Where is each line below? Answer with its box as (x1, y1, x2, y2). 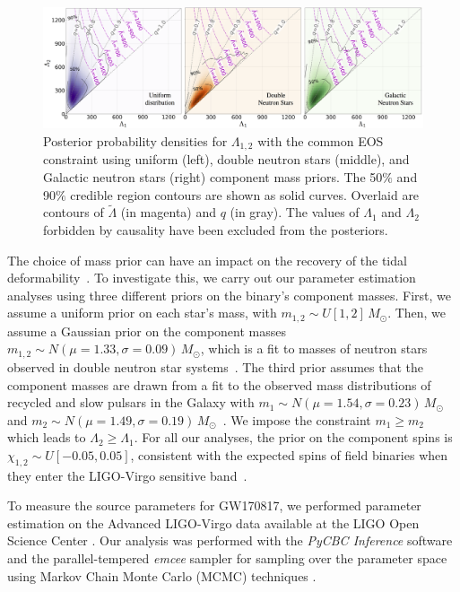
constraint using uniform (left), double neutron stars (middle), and (43, 150, 410, 169)
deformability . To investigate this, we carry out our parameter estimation (7, 268, 416, 287)
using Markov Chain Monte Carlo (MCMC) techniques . (7, 566, 317, 585)
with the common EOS (257, 131, 384, 150)
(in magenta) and (120, 203, 217, 222)
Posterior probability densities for (43, 131, 228, 150)
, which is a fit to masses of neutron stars (200, 339, 428, 358)
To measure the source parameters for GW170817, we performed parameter (7, 496, 421, 515)
